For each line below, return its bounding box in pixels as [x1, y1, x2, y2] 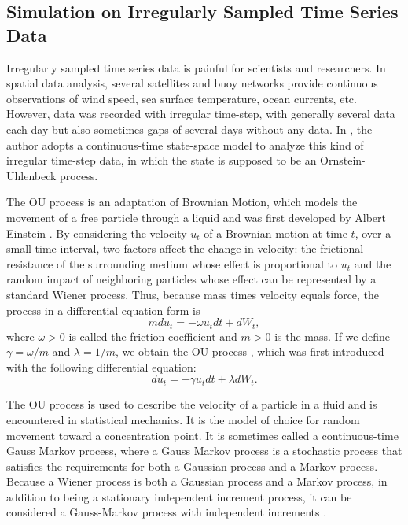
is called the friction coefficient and [68, 327, 237, 344]
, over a [355, 224, 391, 241]
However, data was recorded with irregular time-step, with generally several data [6, 105, 395, 122]
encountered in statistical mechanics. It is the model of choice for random [6, 411, 360, 427]
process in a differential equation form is [6, 301, 200, 318]
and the [354, 255, 391, 272]
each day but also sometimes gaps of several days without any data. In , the [6, 120, 373, 137]
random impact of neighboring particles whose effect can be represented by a [6, 271, 377, 287]
